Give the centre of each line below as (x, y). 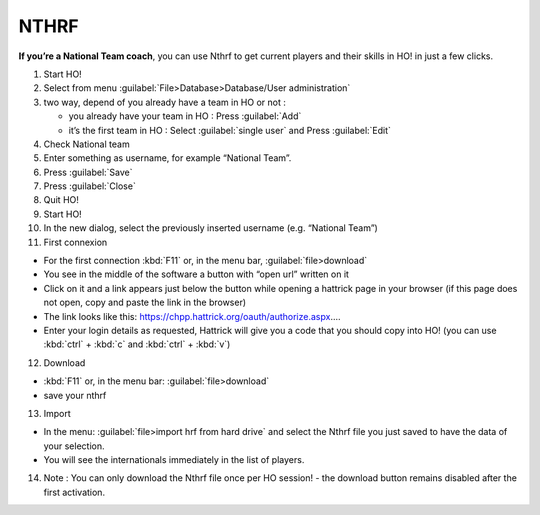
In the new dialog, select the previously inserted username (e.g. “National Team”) (211, 228)
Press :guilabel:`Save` (88, 172)
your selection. (74, 446)
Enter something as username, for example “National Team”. (167, 158)
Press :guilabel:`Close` (90, 186)
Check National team (86, 144)
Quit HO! (61, 200)
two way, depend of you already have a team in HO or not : (165, 102)
